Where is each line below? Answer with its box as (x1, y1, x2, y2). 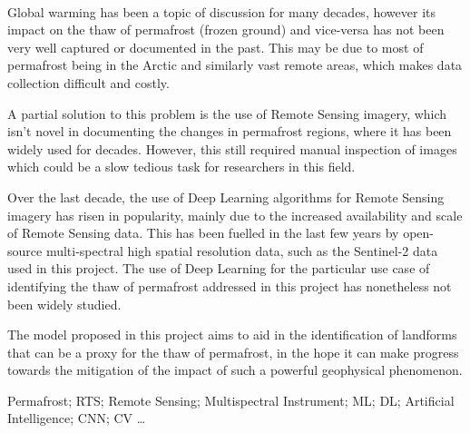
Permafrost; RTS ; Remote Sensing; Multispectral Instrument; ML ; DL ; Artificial (7, 390, 455, 409)
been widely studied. (7, 294, 122, 313)
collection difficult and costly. (7, 73, 170, 92)
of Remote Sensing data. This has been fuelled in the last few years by (7, 223, 399, 242)
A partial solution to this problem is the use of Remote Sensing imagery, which (7, 103, 447, 123)
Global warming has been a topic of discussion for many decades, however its (7, 2, 436, 21)
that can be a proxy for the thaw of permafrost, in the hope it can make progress (7, 342, 459, 361)
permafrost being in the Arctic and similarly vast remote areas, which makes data (7, 55, 463, 74)
